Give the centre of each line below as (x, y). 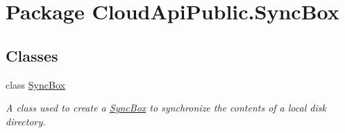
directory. (26, 121)
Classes (32, 55)
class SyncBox (35, 84)
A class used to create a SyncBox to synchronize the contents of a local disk (166, 108)
